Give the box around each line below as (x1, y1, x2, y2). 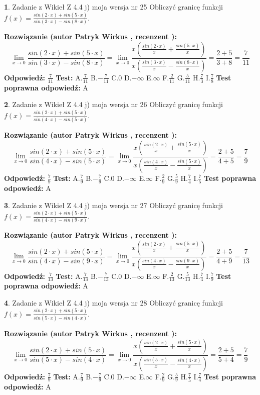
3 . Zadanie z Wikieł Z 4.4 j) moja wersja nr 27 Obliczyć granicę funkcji (4, 200, 223, 210)
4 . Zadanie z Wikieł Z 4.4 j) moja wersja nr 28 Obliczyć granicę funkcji (4, 297, 223, 308)
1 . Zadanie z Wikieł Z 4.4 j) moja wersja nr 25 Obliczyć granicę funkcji (4, 2, 223, 12)
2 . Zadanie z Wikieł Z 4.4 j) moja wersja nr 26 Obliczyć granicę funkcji (4, 99, 223, 110)
